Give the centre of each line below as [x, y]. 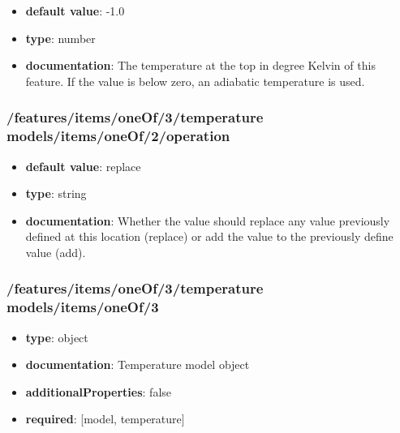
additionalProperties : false [99, 391]
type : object [57, 337]
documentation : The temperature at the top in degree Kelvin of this [200, 65]
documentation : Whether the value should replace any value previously [208, 220]
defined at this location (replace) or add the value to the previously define [209, 236]
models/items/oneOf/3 [83, 307]
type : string [56, 193]
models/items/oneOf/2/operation [118, 136]
